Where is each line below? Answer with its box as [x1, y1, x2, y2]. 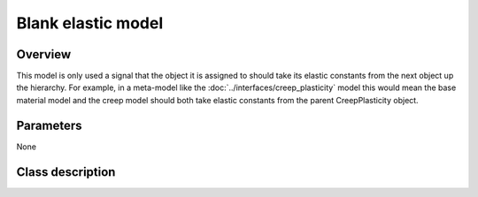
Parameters [16, 117, 82, 133]
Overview [16, 47, 72, 62]
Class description [16, 164, 116, 179]
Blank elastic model [16, 13, 164, 33]
